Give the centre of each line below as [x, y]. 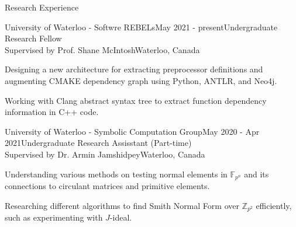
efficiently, [274, 205]
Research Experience [42, 7]
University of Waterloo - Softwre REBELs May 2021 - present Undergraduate [141, 27]
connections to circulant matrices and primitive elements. [107, 185]
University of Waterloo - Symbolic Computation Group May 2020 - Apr [132, 131]
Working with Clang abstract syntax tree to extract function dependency [136, 100]
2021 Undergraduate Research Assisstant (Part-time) [98, 143]
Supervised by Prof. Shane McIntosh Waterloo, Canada [102, 49]
